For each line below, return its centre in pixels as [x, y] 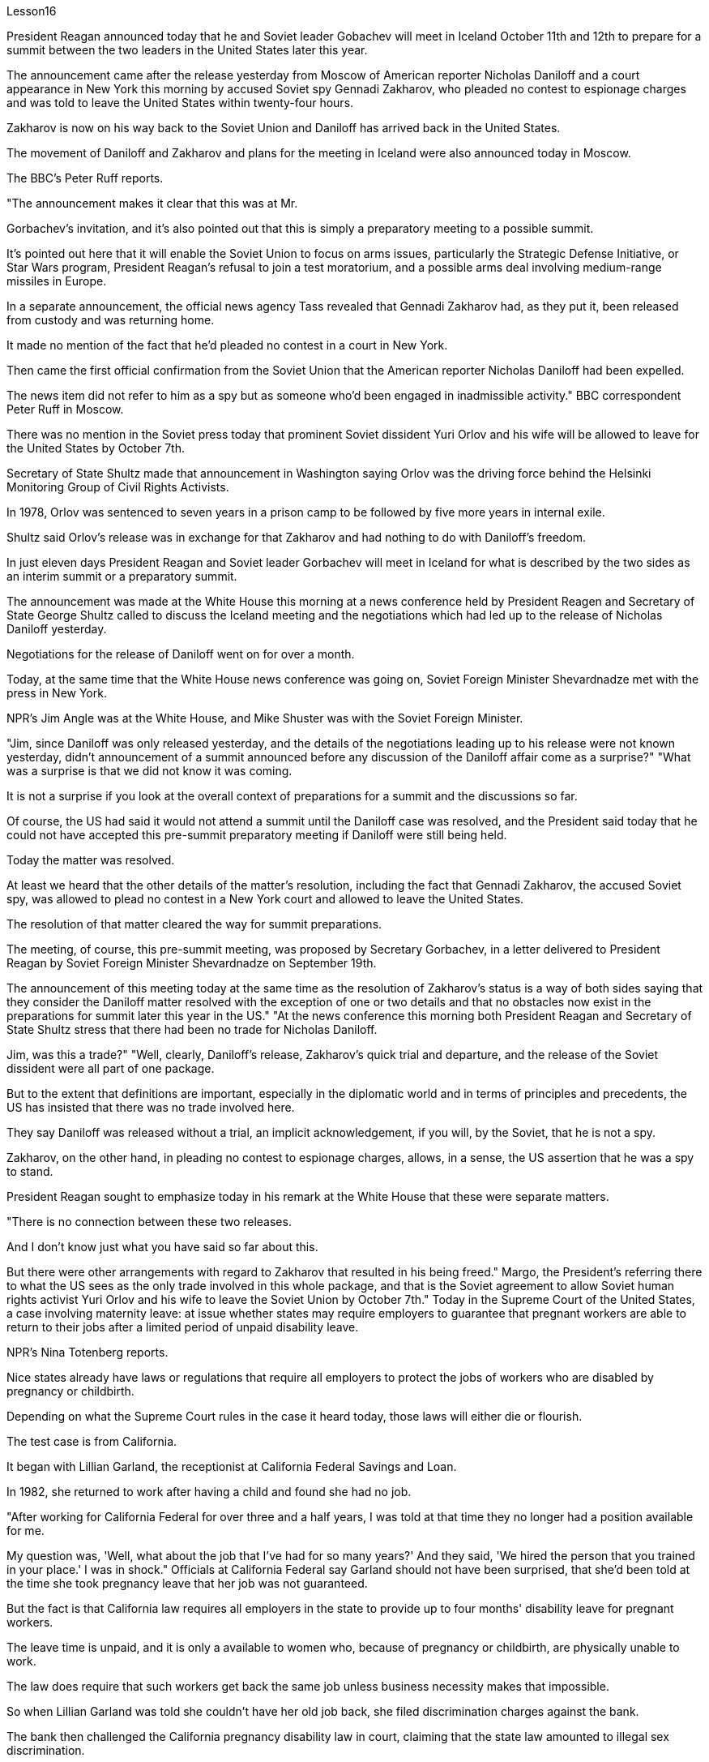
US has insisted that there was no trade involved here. [151, 1107]
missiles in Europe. [57, 281]
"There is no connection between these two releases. [149, 1222]
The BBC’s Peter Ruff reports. [85, 178]
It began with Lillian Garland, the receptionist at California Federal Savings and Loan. [232, 1466]
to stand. [30, 1171]
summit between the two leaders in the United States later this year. [187, 50]
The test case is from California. [92, 1441]
